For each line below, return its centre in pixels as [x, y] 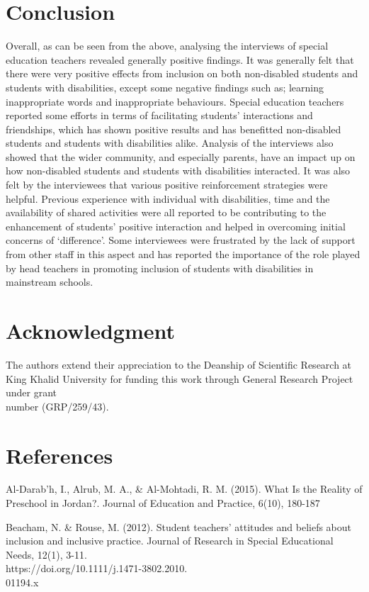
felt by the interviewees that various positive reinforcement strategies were [167, 185]
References [59, 455]
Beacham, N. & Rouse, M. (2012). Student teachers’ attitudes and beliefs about [179, 526]
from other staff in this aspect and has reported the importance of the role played [183, 254]
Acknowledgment [90, 330]
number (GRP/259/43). [57, 406]
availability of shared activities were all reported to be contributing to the [166, 212]
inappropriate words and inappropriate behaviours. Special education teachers [175, 101]
